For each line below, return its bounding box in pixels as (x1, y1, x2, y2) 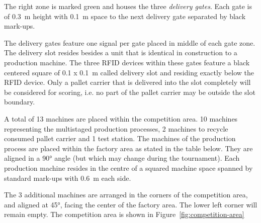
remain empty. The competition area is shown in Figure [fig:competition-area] (4, 209, 244, 219)
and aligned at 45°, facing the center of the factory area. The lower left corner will (4, 199, 257, 209)
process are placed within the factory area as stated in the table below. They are (4, 143, 253, 153)
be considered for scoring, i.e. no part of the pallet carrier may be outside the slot (4, 86, 255, 97)
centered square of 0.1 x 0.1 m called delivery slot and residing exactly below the (4, 67, 254, 77)
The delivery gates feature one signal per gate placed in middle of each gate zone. (4, 37, 255, 48)
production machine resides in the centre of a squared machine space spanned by (4, 162, 253, 173)
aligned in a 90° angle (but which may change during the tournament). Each (4, 153, 240, 163)
